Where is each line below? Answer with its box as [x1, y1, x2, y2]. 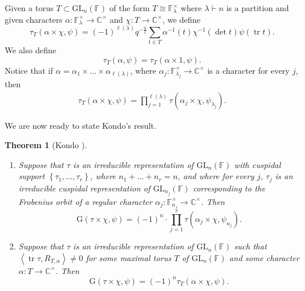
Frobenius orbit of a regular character [18, 195, 152, 207]
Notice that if [5, 64, 53, 76]
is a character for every [207, 64, 290, 76]
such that [234, 240, 267, 252]
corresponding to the [193, 182, 265, 194]
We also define [5, 43, 56, 56]
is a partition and [226, 2, 289, 13]
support [18, 170, 45, 182]
